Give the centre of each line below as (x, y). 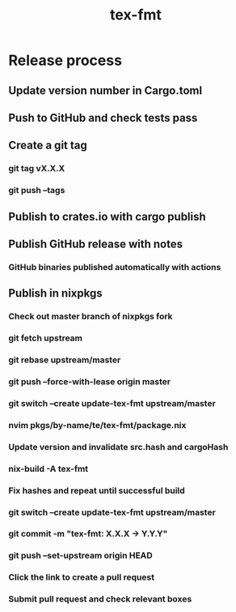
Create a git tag (48, 146)
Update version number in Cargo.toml (105, 90)
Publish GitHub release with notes (96, 244)
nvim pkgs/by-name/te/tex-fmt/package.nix (97, 425)
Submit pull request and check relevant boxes (100, 599)
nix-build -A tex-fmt (48, 469)
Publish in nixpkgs (55, 293)
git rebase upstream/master (65, 360)
